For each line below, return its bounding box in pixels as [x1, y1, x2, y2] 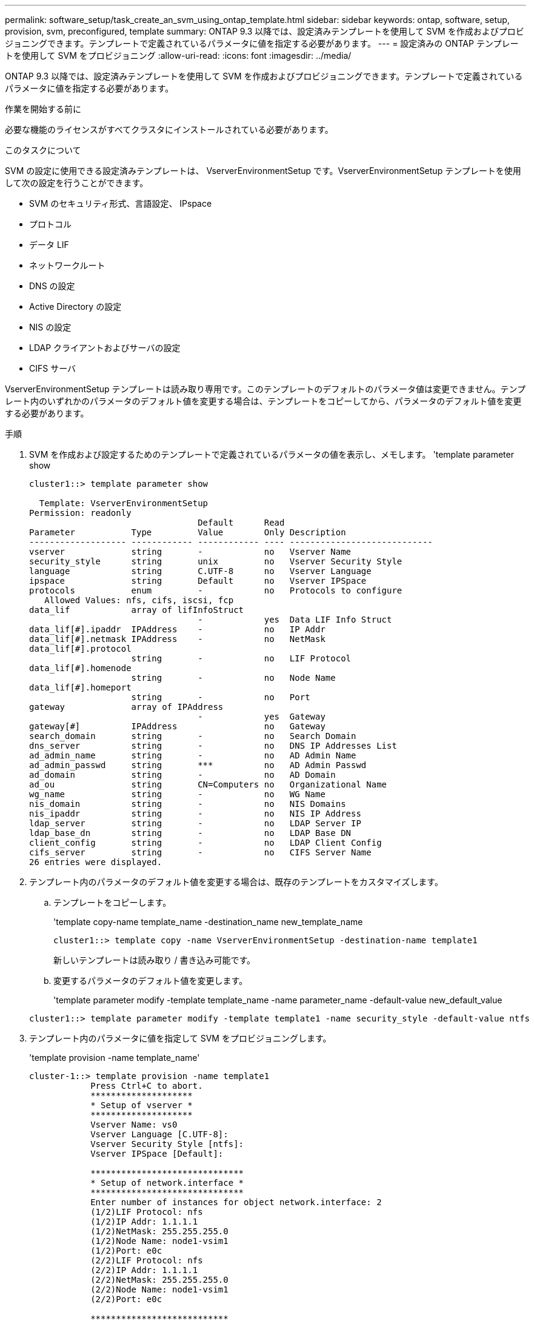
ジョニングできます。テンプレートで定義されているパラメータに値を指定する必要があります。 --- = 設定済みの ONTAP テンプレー [5, 38, 519, 48]
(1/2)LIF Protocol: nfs [90, 1207, 203, 1217]
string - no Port [131, 692, 310, 702]
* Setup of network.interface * [90, 1178, 244, 1188]
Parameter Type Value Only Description [29, 527, 346, 537]
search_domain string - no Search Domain [29, 731, 356, 741]
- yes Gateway [198, 712, 325, 721]
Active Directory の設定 [29, 301, 122, 312]
